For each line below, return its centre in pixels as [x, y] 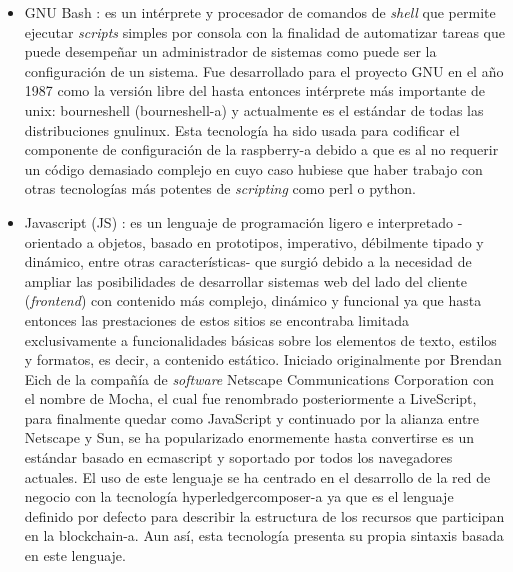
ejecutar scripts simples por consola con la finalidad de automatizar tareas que [264, 31]
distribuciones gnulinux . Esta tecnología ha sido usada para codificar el [242, 129]
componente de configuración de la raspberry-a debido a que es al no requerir [261, 149]
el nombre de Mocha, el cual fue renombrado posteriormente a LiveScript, [250, 398]
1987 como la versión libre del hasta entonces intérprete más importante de [254, 90]
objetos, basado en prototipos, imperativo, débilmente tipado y [291, 241]
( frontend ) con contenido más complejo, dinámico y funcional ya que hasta [253, 300]
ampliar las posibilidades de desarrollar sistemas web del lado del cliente [245, 280]
